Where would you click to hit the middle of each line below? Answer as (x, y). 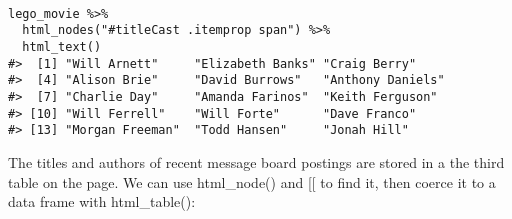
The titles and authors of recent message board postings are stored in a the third (256, 161)
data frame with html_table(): (102, 201)
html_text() (62, 46)
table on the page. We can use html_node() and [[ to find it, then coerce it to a (252, 181)
